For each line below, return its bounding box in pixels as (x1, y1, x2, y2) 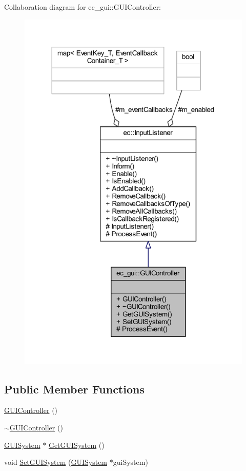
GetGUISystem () (48, 439, 105, 450)
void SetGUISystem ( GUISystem (4, 457, 108, 467)
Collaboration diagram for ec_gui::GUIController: (4, 2, 161, 12)
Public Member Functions (4, 381, 145, 397)
